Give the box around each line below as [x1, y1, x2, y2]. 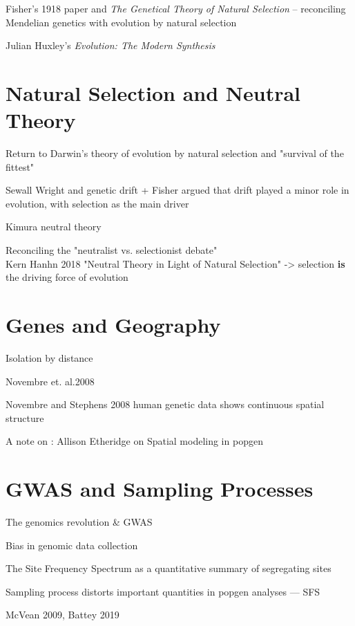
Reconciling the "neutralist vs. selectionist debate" [6, 243, 218, 257]
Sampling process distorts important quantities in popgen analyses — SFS [6, 584, 320, 598]
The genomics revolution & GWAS [6, 515, 153, 529]
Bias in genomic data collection [6, 537, 138, 552]
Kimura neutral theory [6, 219, 102, 234]
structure [6, 410, 44, 425]
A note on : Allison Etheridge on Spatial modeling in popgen [6, 434, 263, 448]
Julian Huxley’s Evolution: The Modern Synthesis [6, 38, 215, 53]
